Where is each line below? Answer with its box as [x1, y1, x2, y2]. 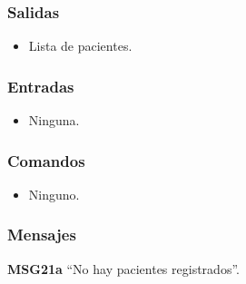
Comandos [7, 149, 85, 171]
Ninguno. [28, 184, 80, 203]
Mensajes [7, 223, 76, 246]
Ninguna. [28, 111, 80, 130]
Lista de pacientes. [28, 36, 133, 55]
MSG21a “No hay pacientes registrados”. [7, 259, 240, 278]
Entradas [7, 74, 74, 97]
